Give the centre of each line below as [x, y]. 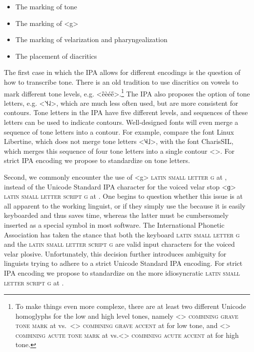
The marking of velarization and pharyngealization [91, 39]
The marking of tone [46, 6]
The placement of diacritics [56, 56]
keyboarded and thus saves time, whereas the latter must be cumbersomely [116, 215]
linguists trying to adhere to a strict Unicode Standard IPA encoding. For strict [123, 263]
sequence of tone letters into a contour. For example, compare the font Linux [119, 131]
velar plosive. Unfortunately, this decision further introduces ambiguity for [115, 253]
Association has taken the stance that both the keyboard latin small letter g [122, 234]
